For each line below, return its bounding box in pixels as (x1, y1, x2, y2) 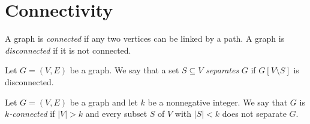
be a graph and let (70, 95, 138, 108)
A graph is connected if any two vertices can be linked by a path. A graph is (5, 32, 285, 45)
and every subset (85, 107, 148, 120)
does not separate (222, 107, 287, 120)
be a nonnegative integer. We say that (148, 95, 288, 108)
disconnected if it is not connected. (5, 44, 131, 56)
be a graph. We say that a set (70, 64, 179, 76)
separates (206, 64, 239, 76)
